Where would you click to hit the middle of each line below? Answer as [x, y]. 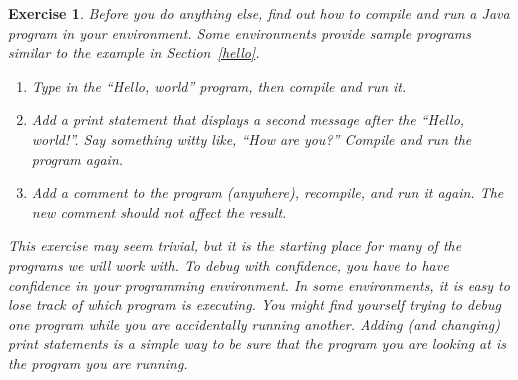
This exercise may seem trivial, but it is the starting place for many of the [235, 245]
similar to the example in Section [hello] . [134, 52]
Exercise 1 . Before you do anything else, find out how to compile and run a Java [259, 13]
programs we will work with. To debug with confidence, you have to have [228, 264]
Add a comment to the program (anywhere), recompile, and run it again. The [267, 192]
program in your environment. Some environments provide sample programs [240, 32]
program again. [77, 158]
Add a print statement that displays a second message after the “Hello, [248, 119]
